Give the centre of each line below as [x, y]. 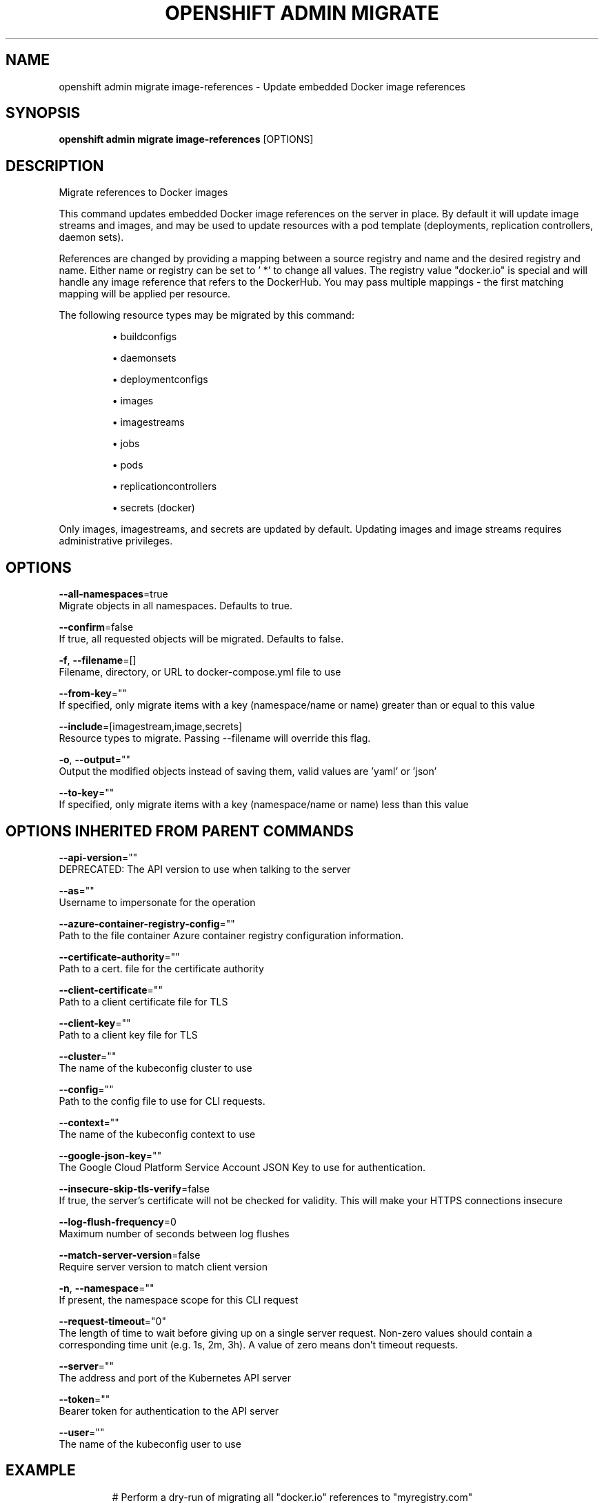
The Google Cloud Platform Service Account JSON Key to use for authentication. [242, 1167]
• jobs [126, 444]
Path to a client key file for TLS [128, 1034]
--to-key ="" [87, 793]
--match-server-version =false [130, 1255]
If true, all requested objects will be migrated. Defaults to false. [201, 639]
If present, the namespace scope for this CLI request [179, 1299]
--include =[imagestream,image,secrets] [151, 727]
